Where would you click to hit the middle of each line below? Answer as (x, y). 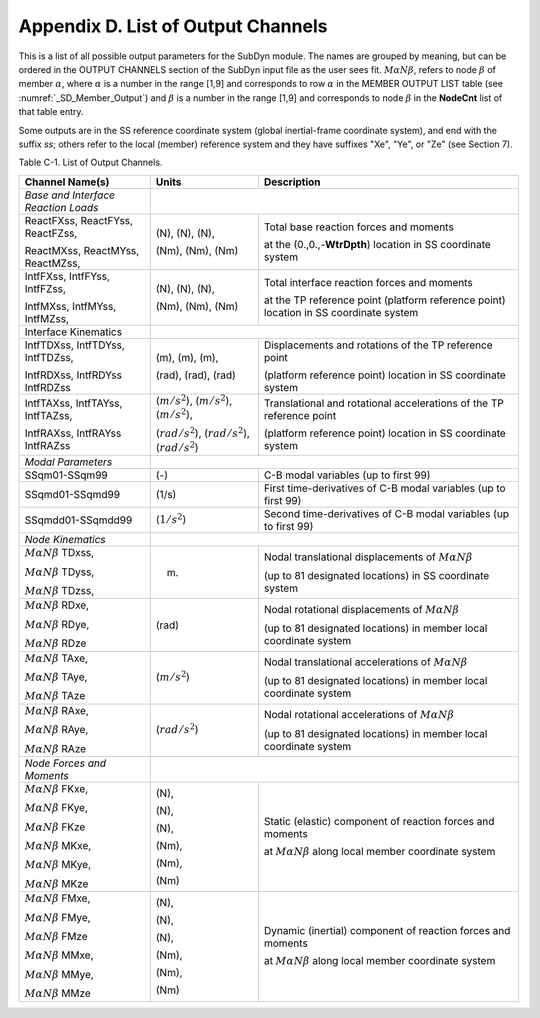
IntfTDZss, (49, 357)
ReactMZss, (52, 263)
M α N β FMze (56, 937)
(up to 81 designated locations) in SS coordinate (376, 576)
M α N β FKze (55, 827)
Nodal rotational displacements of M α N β (361, 609)
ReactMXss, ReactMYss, (82, 250)
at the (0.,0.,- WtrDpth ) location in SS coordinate (377, 244)
